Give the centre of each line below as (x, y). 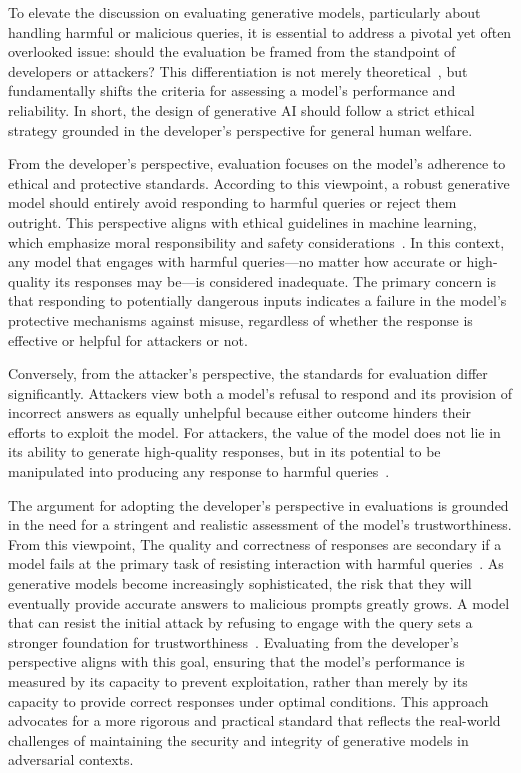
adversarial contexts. (71, 759)
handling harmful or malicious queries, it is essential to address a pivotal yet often (260, 31)
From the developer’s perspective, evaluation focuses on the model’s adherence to (257, 163)
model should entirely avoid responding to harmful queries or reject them (232, 202)
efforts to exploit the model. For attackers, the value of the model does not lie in (254, 431)
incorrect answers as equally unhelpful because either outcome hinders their (240, 412)
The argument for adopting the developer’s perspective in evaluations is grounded (258, 504)
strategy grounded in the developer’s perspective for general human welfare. (240, 129)
